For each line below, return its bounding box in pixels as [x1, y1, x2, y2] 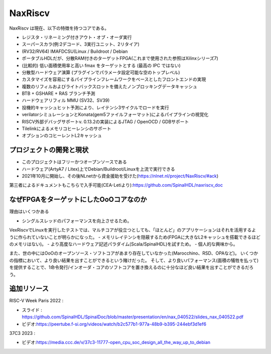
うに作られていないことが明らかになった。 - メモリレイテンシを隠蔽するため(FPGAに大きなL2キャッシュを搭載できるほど [9, 234, 260, 240]
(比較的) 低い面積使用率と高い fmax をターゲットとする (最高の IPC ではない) [22, 62, 181, 68]
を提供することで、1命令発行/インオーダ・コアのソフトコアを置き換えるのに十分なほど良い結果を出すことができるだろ [9, 264, 254, 271]
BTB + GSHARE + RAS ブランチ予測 [22, 90, 95, 96]
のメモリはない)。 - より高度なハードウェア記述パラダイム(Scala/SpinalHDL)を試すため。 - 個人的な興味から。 [9, 241, 238, 247]
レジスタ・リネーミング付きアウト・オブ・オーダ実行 [22, 34, 132, 40]
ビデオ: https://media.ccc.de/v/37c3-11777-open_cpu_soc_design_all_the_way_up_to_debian [22, 339, 211, 345]
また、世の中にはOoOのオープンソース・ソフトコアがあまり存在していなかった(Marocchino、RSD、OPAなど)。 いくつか [9, 250, 258, 256]
